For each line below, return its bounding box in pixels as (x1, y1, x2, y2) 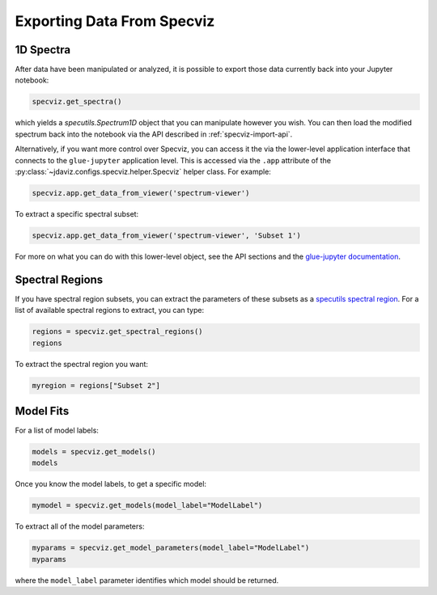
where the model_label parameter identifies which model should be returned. (15, 575, 279, 585)
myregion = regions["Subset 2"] (32, 381, 161, 390)
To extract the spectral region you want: (15, 359, 149, 369)
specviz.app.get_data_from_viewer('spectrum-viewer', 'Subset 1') (32, 230, 301, 240)
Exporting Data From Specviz (15, 12, 215, 30)
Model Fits (15, 404, 70, 418)
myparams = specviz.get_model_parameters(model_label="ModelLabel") (32, 543, 310, 553)
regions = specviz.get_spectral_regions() (32, 327, 203, 336)
